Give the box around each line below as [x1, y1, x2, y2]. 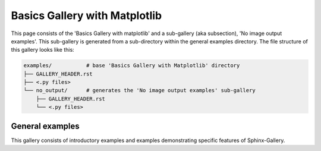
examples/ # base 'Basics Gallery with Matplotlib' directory [23, 62, 240, 69]
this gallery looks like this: [11, 46, 74, 54]
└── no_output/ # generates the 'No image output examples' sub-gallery [23, 87, 256, 94]
